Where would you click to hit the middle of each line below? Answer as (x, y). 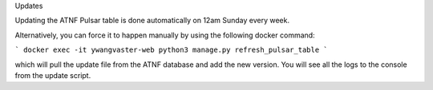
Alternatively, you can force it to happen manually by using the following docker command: (165, 35)
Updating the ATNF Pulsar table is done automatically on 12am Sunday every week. (152, 21)
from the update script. (53, 75)
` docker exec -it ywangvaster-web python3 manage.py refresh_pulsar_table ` (171, 50)
